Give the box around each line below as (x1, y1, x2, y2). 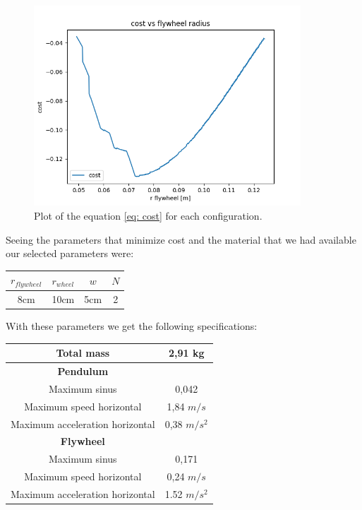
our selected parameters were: (6, 246, 134, 261)
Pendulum (57, 364, 109, 379)
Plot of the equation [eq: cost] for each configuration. (34, 208, 263, 223)
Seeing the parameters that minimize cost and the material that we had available (6, 232, 356, 247)
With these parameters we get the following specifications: (6, 319, 258, 333)
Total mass (56, 345, 110, 360)
